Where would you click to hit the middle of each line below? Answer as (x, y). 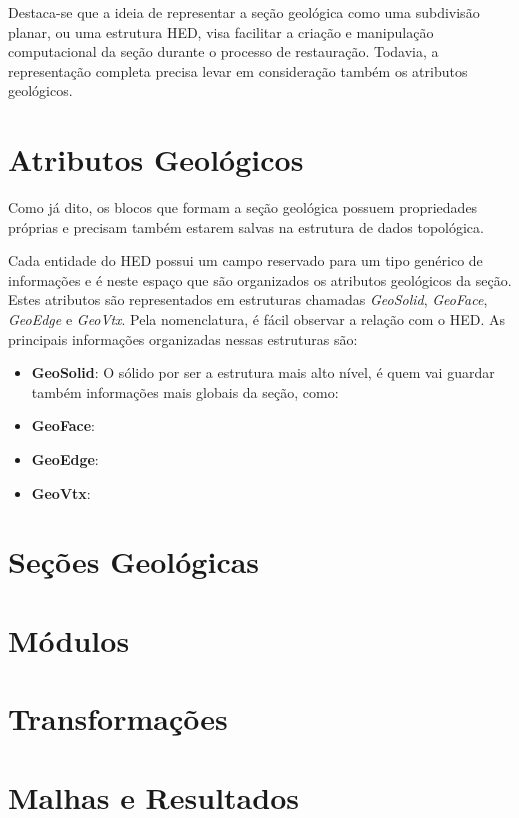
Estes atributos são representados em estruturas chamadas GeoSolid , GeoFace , (248, 299)
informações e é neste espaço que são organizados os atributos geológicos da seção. (260, 279)
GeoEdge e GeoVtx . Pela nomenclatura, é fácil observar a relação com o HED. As (257, 319)
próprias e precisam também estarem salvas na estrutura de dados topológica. (246, 226)
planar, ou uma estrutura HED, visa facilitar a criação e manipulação (221, 31)
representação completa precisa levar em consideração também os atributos (238, 70)
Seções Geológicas (134, 561)
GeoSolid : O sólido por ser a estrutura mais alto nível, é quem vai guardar (263, 372)
